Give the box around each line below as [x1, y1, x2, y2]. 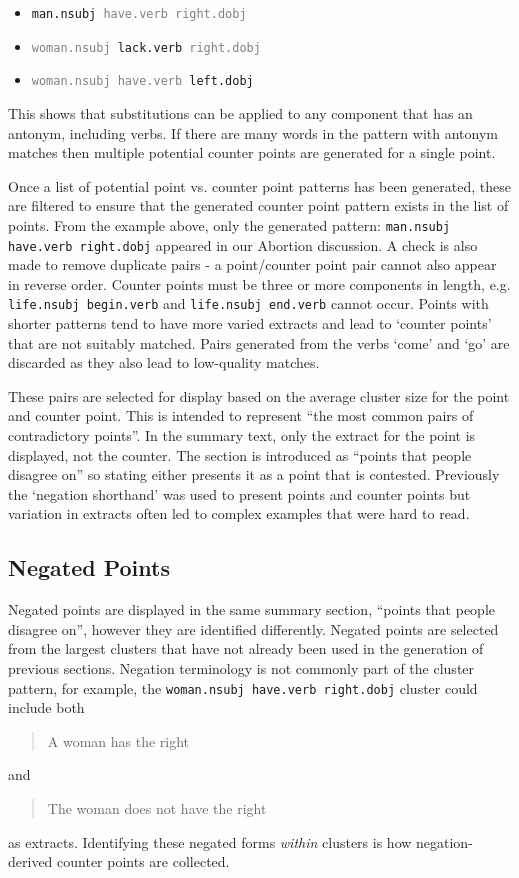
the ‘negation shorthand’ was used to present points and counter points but [8, 483, 471, 504]
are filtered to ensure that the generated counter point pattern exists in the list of [8, 195, 509, 216]
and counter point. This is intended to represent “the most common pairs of [8, 405, 474, 426]
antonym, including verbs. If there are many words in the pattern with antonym [8, 122, 498, 143]
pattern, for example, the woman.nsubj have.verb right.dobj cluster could [8, 677, 478, 698]
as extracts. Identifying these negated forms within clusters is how [8, 831, 412, 852]
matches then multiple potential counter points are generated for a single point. [8, 142, 496, 163]
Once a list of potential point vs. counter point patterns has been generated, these [8, 175, 511, 196]
